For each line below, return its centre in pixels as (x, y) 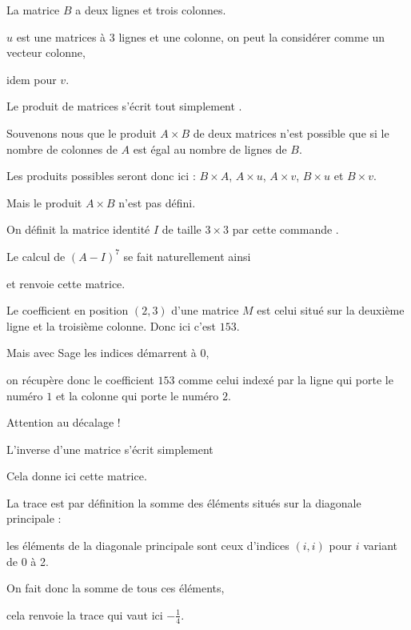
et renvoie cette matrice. (66, 283)
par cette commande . (285, 229)
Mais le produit (44, 202)
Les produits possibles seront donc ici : (101, 176)
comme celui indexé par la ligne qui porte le (286, 379)
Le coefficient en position (68, 310)
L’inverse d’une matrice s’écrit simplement (110, 449)
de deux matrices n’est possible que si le (291, 132)
